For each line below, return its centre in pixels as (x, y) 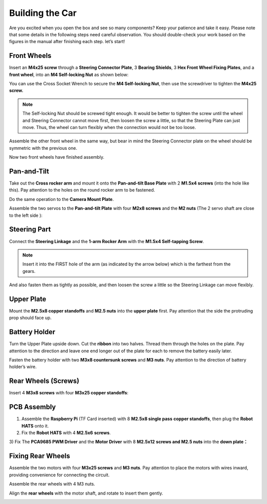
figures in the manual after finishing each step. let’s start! (67, 42)
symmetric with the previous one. (43, 148)
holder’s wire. (23, 367)
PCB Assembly (33, 407)
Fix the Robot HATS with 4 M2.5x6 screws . (66, 433)
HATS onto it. (35, 426)
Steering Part (30, 229)
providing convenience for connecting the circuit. (59, 475)
